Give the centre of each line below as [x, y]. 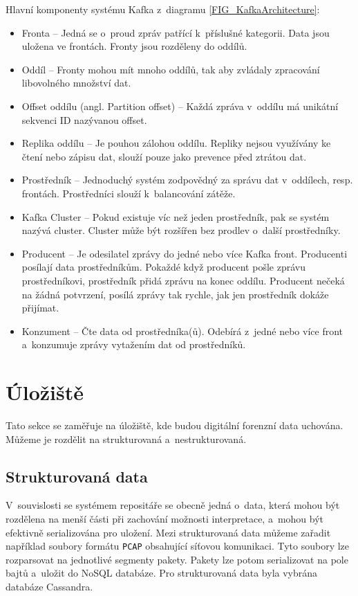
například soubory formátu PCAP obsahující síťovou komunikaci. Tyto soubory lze [178, 546]
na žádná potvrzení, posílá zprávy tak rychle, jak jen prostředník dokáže [175, 294]
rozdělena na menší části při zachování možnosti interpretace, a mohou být [165, 518]
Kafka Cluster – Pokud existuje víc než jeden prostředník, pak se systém [176, 216]
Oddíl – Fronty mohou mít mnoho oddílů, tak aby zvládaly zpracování [171, 69]
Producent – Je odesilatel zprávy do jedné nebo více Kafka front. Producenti [185, 253]
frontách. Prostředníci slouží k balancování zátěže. [129, 193]
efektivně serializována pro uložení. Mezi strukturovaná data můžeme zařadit [168, 532]
